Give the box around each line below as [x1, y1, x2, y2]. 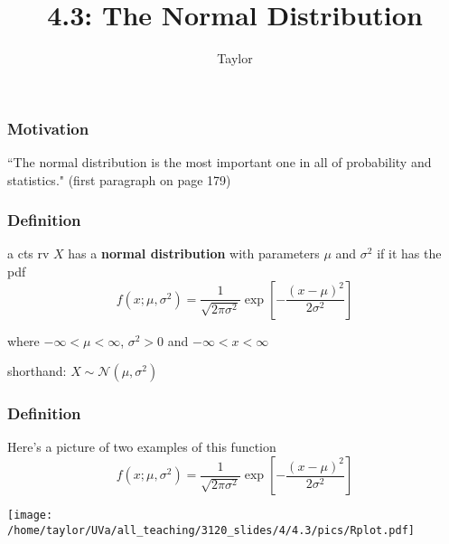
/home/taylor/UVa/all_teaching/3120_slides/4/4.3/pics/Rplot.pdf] [7, 523, 416, 537]
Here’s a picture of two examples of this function [7, 437, 276, 456]
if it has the [377, 244, 442, 263]
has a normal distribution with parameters [68, 244, 320, 263]
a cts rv [7, 244, 50, 263]
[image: [7, 509, 53, 522]
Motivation [7, 117, 89, 139]
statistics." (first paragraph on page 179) [7, 170, 231, 189]
